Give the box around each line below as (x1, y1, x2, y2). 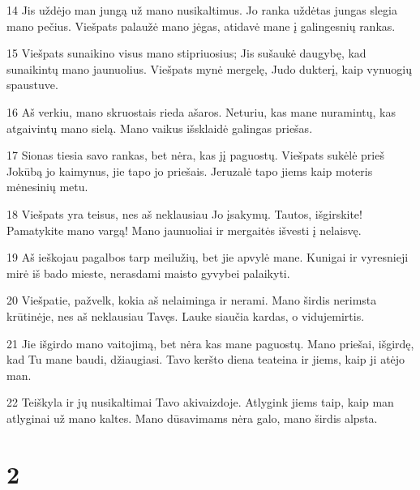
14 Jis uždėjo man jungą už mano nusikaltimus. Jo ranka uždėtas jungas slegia (6, 2, 397, 18)
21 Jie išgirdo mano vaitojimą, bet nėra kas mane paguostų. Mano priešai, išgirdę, (6, 334, 414, 352)
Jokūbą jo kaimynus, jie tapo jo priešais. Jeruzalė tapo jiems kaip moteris (6, 162, 373, 179)
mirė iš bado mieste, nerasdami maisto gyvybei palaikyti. (6, 264, 290, 281)
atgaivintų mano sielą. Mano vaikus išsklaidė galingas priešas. (6, 119, 313, 136)
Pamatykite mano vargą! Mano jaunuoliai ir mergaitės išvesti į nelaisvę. (6, 221, 362, 238)
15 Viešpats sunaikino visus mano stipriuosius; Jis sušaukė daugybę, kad (6, 45, 366, 62)
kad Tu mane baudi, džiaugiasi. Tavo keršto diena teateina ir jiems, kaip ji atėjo (6, 351, 405, 368)
